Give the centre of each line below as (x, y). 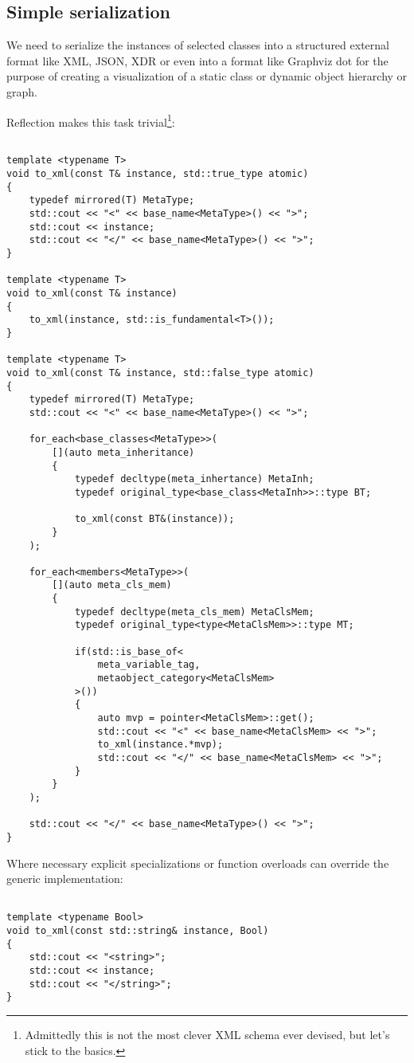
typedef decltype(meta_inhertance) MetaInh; (194, 479)
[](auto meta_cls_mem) (112, 585)
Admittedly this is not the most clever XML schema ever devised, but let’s (207, 1035)
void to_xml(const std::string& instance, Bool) (138, 931)
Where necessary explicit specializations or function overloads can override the (198, 863)
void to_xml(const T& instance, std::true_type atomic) (158, 174)
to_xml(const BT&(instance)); (154, 519)
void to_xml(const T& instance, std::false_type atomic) (160, 373)
